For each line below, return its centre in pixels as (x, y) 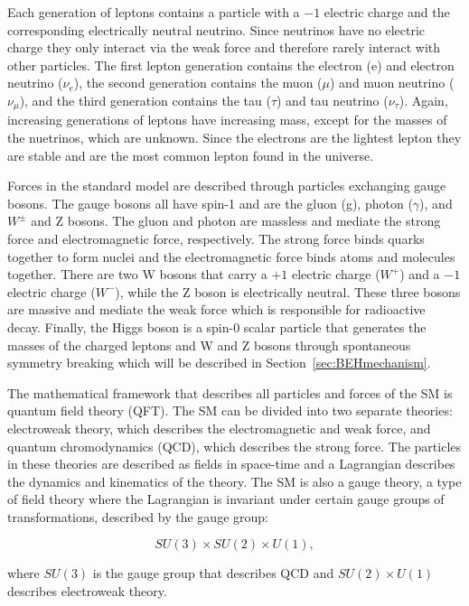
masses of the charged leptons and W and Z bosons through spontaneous (209, 345)
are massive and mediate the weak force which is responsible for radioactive (216, 309)
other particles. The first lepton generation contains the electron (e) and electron (231, 65)
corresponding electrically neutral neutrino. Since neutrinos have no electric (216, 29)
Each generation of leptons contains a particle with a (154, 12)
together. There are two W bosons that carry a (137, 274)
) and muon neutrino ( (392, 83)
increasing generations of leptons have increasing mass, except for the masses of (227, 120)
